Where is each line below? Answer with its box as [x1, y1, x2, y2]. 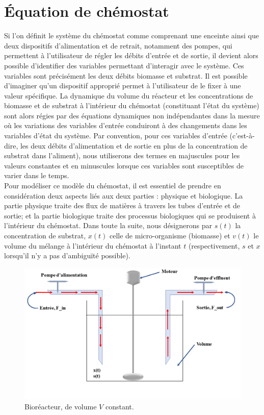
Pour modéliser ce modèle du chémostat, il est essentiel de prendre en [4, 180, 221, 191]
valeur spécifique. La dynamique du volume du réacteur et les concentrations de [4, 90, 253, 101]
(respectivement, [188, 240, 240, 251]
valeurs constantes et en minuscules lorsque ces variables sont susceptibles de [4, 160, 244, 170]
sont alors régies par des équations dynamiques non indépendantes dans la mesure [4, 110, 260, 120]
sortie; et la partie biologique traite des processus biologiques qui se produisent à [4, 210, 256, 221]
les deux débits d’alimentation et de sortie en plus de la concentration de [20, 140, 248, 151]
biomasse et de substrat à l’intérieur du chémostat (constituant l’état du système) [4, 100, 259, 111]
